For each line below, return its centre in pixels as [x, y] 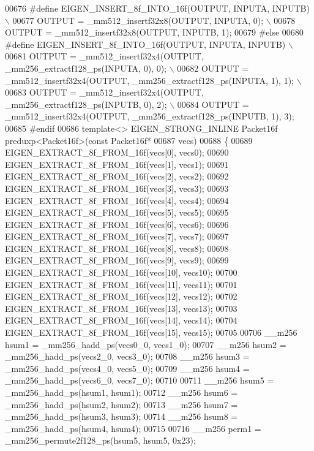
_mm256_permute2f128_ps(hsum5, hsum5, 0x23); [100, 440]
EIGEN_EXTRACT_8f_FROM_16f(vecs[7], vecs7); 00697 [117, 236]
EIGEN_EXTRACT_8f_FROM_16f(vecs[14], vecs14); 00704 [121, 320]
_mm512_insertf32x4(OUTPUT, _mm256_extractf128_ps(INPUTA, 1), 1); [149, 80]
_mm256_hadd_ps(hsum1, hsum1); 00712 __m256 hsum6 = [121, 392]
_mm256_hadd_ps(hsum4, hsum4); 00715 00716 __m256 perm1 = [133, 428]
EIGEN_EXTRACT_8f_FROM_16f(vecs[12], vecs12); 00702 [121, 296]
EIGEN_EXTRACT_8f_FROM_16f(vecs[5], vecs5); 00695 [117, 212]
